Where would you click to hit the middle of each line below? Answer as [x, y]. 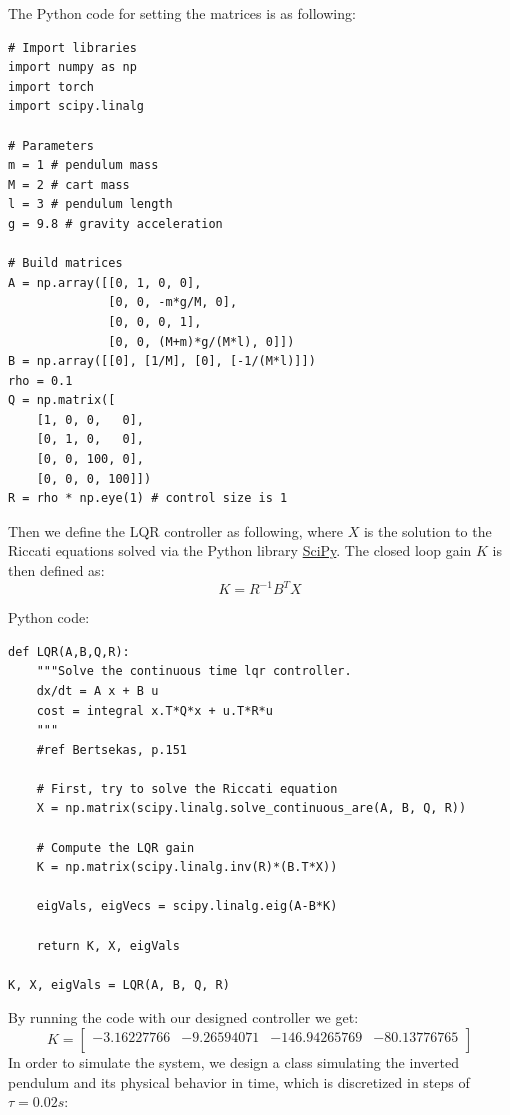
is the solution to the [427, 530]
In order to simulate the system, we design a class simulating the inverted [233, 1062]
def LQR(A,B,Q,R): [69, 651]
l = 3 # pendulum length [90, 204]
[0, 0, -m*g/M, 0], [173, 302]
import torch [51, 86]
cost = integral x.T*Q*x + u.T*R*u [154, 710]
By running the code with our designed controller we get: [183, 1017]
